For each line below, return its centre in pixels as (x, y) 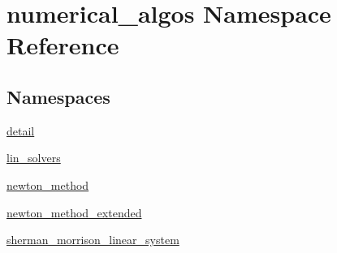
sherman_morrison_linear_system (93, 240)
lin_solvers (34, 158)
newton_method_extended (74, 212)
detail (21, 130)
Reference (63, 45)
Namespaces (58, 96)
